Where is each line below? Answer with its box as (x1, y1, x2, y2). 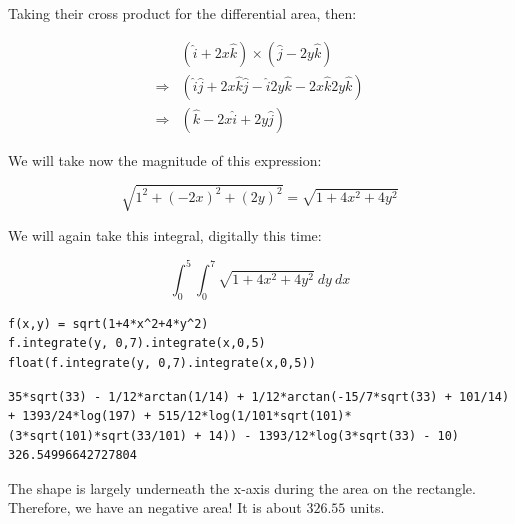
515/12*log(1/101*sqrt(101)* (158, 409, 352, 424)
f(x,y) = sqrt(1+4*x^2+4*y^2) (8, 316, 209, 331)
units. (350, 497, 385, 518)
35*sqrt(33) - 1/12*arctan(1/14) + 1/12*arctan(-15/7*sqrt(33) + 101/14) (8, 389, 510, 404)
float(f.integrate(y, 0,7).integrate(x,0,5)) (8, 355, 316, 370)
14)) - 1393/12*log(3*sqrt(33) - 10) (208, 428, 460, 443)
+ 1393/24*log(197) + (8, 409, 152, 424)
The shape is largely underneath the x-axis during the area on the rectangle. (8, 477, 476, 498)
